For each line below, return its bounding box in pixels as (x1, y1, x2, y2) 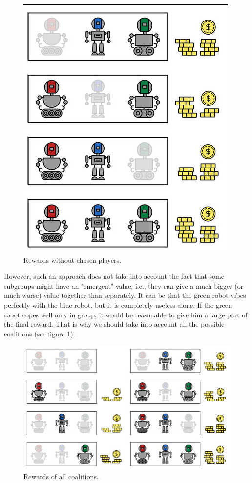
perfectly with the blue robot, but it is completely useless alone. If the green (4, 299, 232, 310)
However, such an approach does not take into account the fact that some (4, 271, 224, 281)
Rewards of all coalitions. (23, 471, 99, 482)
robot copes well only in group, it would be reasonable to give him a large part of (4, 309, 248, 319)
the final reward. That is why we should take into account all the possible (4, 319, 225, 329)
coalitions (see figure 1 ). (4, 328, 75, 338)
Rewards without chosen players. (23, 254, 121, 265)
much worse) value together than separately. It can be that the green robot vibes (4, 290, 246, 300)
